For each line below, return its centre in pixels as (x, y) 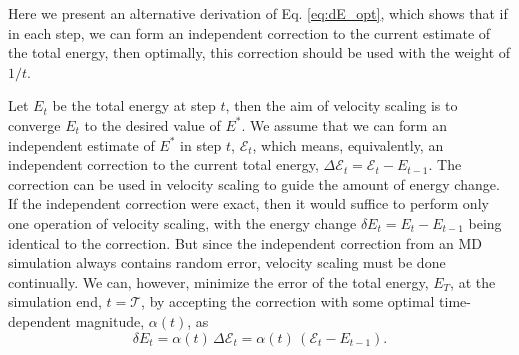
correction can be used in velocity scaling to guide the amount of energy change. (254, 183)
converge (34, 124)
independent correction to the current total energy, (163, 164)
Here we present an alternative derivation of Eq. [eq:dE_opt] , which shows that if (258, 13)
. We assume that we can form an (344, 124)
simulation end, (55, 301)
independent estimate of (81, 144)
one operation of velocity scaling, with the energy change (182, 222)
